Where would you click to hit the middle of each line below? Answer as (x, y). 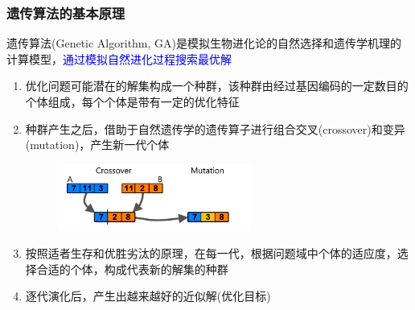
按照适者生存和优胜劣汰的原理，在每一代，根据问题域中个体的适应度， (211, 253)
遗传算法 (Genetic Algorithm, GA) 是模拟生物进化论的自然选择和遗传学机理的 (204, 43)
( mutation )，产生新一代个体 (97, 145)
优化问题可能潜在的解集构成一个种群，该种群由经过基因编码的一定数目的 (217, 86)
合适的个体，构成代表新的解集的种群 (132, 269)
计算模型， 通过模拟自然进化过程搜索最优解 (119, 58)
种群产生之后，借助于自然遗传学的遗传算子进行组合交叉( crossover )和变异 (215, 128)
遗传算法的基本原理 (66, 12)
